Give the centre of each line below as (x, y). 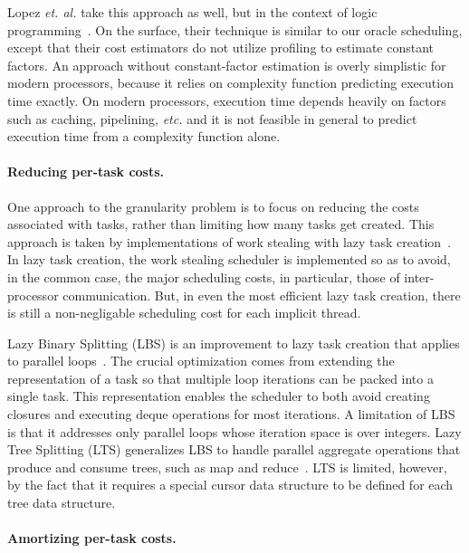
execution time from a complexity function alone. (144, 136)
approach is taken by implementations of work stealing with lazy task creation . (230, 241)
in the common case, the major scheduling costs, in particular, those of (204, 276)
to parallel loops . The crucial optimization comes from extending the (201, 361)
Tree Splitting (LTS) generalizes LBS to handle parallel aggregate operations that (234, 449)
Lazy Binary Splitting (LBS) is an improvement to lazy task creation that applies (234, 343)
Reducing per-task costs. (86, 172)
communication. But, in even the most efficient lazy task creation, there (262, 295)
